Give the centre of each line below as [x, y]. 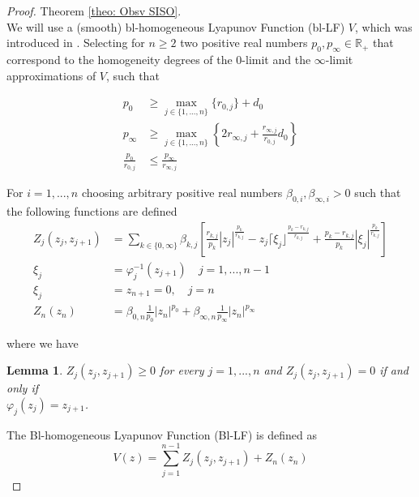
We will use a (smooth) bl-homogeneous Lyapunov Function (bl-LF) [176, 26]
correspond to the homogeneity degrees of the [120, 59]
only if [23, 388]
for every [182, 370]
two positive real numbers [244, 43]
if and [394, 370]
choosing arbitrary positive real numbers [182, 193]
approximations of [51, 75]
